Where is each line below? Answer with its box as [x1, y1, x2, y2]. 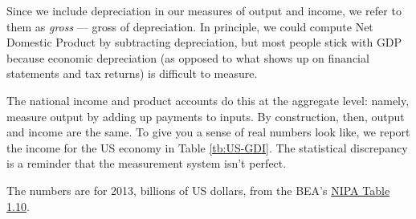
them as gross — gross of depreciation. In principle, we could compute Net [6, 18, 373, 34]
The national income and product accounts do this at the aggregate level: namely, [6, 91, 410, 108]
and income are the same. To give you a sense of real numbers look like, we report [6, 124, 410, 140]
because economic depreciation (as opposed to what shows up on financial [6, 49, 369, 66]
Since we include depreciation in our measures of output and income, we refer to [6, 2, 402, 18]
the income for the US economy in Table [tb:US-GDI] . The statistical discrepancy [6, 139, 408, 156]
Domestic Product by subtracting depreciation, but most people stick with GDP [6, 34, 402, 51]
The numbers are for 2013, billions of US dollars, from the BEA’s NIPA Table [6, 181, 390, 198]
